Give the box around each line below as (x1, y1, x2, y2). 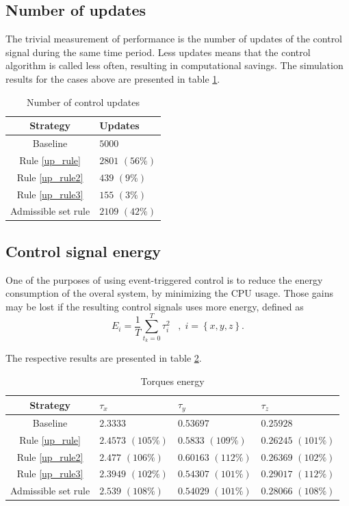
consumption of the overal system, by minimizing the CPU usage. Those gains (5, 286, 333, 300)
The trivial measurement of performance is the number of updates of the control (5, 31, 343, 46)
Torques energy (140, 373, 205, 388)
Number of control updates (26, 94, 140, 109)
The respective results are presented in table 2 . (5, 351, 202, 364)
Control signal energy (5, 240, 161, 261)
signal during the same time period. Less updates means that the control (5, 44, 311, 59)
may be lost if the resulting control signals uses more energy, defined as (5, 299, 304, 313)
